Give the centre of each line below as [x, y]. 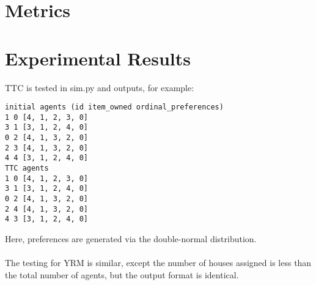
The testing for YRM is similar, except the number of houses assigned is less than [158, 263]
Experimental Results [98, 58]
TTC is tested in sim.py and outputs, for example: [100, 87]
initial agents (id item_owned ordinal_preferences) [114, 107]
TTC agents [27, 168]
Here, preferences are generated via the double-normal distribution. [131, 238]
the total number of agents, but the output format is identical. [122, 274]
